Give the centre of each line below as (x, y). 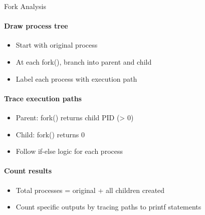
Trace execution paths (43, 98)
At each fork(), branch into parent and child (84, 61)
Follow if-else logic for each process (69, 151)
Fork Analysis (25, 6)
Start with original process (57, 45)
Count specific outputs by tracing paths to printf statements (109, 207)
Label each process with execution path (76, 78)
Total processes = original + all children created (90, 190)
